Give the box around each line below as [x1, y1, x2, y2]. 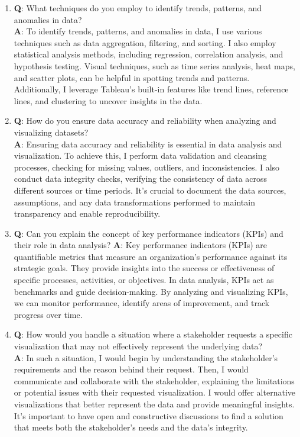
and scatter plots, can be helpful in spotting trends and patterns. [14, 71, 250, 83]
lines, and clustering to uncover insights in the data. [14, 94, 203, 107]
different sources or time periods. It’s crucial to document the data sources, [14, 184, 286, 196]
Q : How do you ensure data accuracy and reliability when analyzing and [14, 114, 276, 127]
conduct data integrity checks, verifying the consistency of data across [14, 172, 268, 185]
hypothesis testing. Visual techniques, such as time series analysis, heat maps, [14, 59, 295, 72]
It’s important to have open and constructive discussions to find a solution [14, 409, 283, 422]
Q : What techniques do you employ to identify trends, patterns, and [14, 2, 262, 14]
